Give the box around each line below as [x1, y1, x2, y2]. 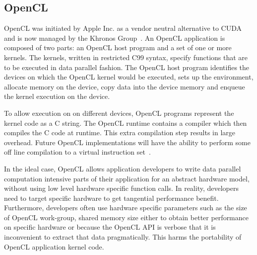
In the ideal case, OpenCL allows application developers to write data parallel [4, 163, 241, 173]
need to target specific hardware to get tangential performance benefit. [4, 192, 219, 203]
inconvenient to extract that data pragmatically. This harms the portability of [4, 232, 242, 242]
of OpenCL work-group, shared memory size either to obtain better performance [4, 212, 249, 222]
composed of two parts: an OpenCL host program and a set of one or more [4, 42, 232, 53]
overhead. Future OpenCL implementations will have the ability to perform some [4, 137, 251, 147]
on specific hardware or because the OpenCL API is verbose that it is [4, 222, 216, 232]
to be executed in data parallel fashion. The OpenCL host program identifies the [4, 62, 250, 72]
